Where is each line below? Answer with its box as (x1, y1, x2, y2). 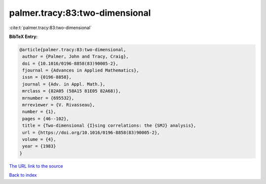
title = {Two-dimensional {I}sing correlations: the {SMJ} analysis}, (22, 123, 197, 128)
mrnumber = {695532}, (22, 95, 74, 101)
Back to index (9, 172, 37, 178)
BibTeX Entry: (9, 34, 38, 39)
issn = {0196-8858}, (22, 74, 72, 80)
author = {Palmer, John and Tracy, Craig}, (22, 54, 129, 59)
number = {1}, (22, 109, 56, 114)
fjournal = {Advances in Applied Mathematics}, (22, 68, 139, 74)
